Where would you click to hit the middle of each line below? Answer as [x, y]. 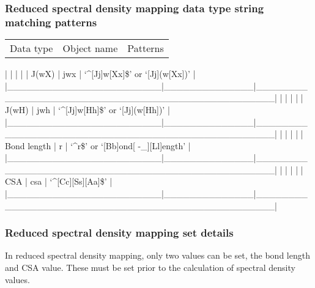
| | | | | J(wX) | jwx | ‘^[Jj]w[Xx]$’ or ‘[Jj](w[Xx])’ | [100, 74]
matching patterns [51, 22]
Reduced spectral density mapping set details [119, 233]
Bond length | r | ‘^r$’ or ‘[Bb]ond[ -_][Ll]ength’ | [98, 145]
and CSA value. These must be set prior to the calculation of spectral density [150, 268]
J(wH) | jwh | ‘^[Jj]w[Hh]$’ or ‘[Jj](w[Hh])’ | [87, 109]
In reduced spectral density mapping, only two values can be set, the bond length [157, 255]
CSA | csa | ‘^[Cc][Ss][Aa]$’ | [59, 181]
